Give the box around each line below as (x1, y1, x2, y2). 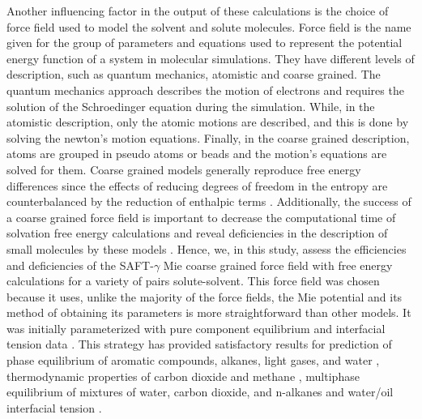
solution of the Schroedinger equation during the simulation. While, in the (6, 97, 375, 114)
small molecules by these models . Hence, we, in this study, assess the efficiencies (6, 240, 407, 257)
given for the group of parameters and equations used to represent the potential (6, 34, 403, 51)
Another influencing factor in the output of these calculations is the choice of (6, 2, 389, 19)
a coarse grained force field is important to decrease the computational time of (6, 208, 396, 225)
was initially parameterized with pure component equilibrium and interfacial (6, 319, 386, 336)
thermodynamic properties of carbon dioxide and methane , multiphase (6, 367, 360, 384)
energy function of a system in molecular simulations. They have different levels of (6, 49, 415, 66)
